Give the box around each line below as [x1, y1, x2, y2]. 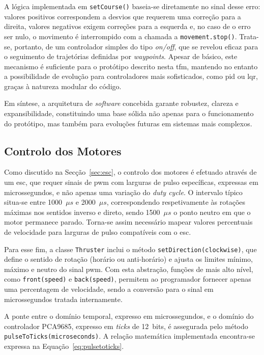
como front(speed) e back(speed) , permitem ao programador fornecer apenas [4, 274, 251, 284]
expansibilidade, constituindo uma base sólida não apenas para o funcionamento [4, 108, 254, 119]
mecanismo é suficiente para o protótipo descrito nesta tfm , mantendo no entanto [4, 61, 258, 71]
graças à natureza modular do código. [4, 80, 122, 91]
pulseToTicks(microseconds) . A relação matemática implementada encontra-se [4, 331, 255, 341]
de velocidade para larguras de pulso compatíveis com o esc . [4, 227, 191, 237]
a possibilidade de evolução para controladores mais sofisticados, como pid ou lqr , [4, 71, 258, 81]
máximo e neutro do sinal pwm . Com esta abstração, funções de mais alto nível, [4, 263, 253, 274]
